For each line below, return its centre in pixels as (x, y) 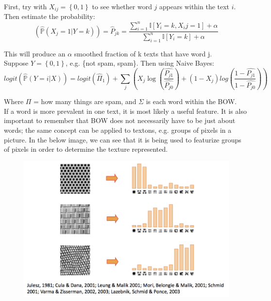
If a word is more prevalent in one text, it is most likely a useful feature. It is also (125, 111)
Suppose (16, 63)
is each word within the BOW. (191, 101)
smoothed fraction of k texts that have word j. (143, 53)
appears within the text (195, 6)
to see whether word (122, 6)
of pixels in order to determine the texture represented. (86, 149)
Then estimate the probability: (50, 16)
